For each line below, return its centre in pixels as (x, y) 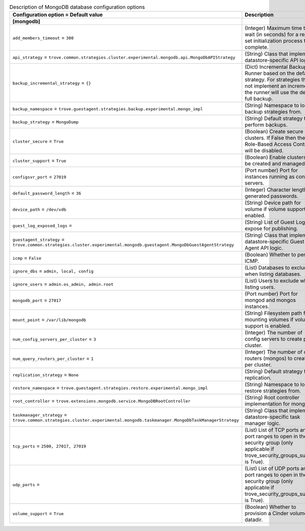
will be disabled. (264, 151)
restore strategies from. (273, 391)
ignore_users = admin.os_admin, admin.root (63, 284)
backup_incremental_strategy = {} (52, 83)
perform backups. (266, 125)
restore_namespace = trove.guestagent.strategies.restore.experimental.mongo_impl (110, 388)
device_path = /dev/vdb (39, 209)
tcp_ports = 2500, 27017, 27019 (49, 446)
